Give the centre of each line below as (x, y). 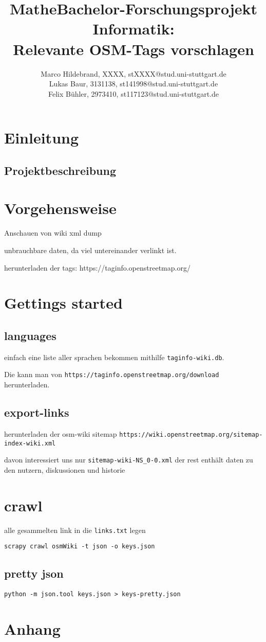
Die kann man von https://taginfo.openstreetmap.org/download (112, 374)
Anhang (32, 628)
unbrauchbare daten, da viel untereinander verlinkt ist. (90, 250)
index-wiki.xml (30, 443)
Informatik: (134, 29)
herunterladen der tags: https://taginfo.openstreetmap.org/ (97, 267)
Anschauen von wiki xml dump (53, 233)
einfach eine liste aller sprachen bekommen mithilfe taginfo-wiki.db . (114, 357)
